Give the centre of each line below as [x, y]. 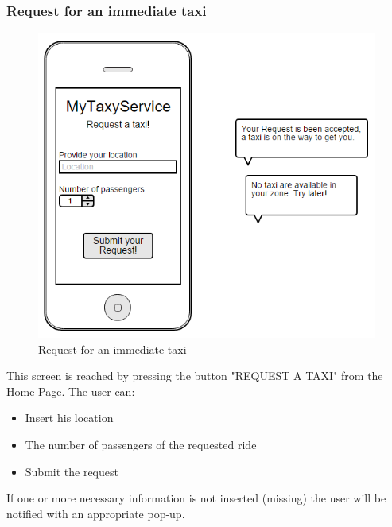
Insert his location [69, 418]
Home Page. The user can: [71, 391]
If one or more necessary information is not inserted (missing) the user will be [196, 498]
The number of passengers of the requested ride [141, 445]
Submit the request [72, 471]
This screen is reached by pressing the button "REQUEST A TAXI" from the [195, 376]
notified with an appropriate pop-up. [96, 513]
